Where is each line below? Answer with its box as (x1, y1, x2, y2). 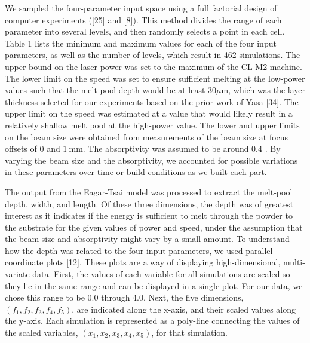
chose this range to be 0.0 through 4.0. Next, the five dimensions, (5, 291, 244, 304)
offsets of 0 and (5, 142, 60, 155)
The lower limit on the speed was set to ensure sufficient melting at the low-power (5, 72, 305, 84)
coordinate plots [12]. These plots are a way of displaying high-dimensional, (5, 256, 281, 268)
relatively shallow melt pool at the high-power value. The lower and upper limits (5, 118, 300, 131)
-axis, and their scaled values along (168, 302, 296, 315)
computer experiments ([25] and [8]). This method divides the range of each (5, 13, 282, 26)
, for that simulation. (151, 326, 228, 339)
